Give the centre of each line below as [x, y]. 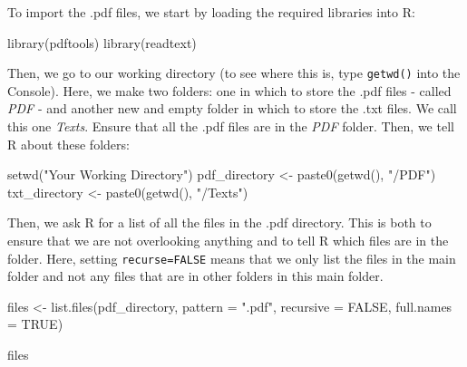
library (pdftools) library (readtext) [102, 42]
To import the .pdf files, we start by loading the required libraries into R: [211, 12]
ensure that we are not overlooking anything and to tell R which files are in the [228, 240]
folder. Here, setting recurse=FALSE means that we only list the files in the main [232, 258]
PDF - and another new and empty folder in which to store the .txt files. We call [232, 108]
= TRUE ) [35, 324]
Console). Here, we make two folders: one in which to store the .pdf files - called [229, 90]
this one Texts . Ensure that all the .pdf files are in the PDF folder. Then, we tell [231, 126]
